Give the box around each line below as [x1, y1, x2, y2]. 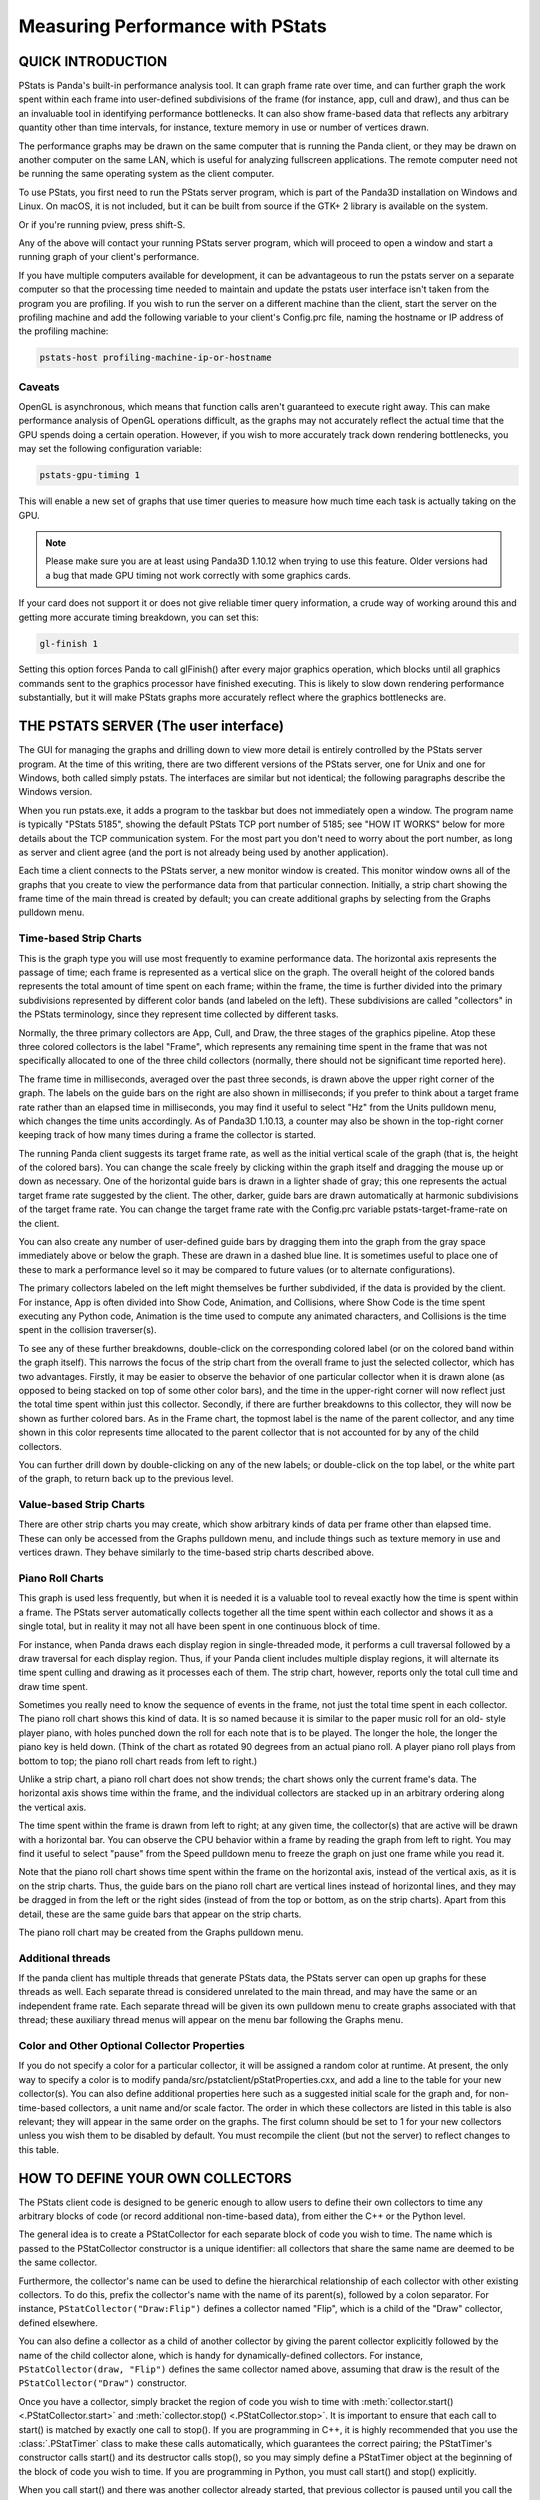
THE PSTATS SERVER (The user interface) [18, 718, 285, 735]
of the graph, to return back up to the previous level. [18, 1473, 234, 1485]
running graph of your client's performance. [18, 251, 200, 263]
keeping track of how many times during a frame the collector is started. [18, 1129, 317, 1141]
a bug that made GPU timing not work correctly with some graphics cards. [45, 569, 352, 581]
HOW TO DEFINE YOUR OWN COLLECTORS [18, 2170, 292, 2187]
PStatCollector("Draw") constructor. [18, 2377, 187, 2389]
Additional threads [18, 1951, 111, 1965]
